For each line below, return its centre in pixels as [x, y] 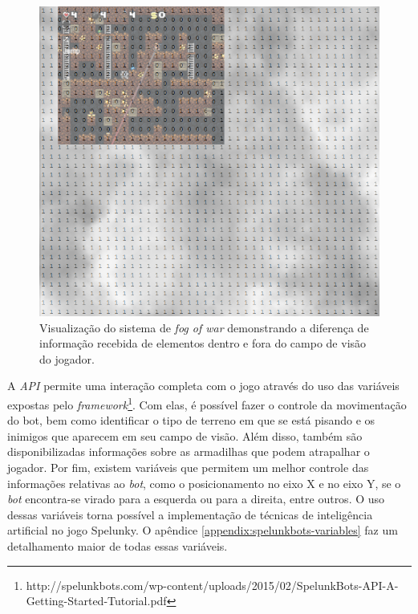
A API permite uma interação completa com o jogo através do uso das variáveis [203, 386]
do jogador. [67, 358]
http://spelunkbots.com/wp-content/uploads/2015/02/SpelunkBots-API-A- [212, 585]
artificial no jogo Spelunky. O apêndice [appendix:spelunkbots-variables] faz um [203, 530]
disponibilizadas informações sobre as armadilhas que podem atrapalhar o [189, 451]
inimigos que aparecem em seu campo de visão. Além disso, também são [185, 435]
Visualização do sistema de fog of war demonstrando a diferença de [204, 327]
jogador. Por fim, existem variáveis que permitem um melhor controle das [188, 468]
